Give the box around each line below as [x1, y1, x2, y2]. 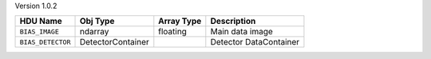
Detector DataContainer [210, 37, 300, 48]
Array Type [158, 16, 202, 27]
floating [158, 26, 188, 37]
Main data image [210, 26, 273, 37]
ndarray [79, 26, 109, 37]
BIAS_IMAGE [19, 27, 60, 36]
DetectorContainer [79, 37, 149, 48]
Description [210, 16, 256, 27]
